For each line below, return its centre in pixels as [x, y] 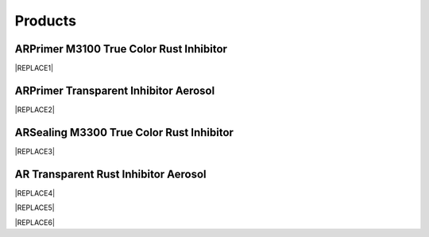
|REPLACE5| [35, 208]
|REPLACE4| [35, 193]
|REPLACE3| [35, 151]
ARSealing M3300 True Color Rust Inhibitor [124, 132]
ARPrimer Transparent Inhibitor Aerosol [115, 90]
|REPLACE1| [34, 68]
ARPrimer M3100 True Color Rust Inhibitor [121, 49]
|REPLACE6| [35, 222]
